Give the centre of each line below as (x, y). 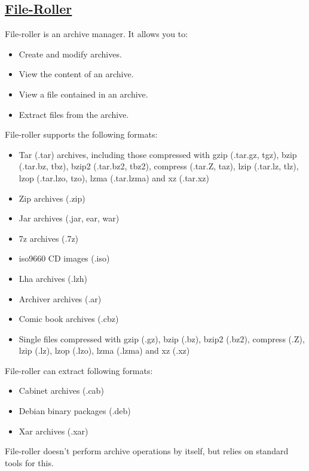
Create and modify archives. (70, 54)
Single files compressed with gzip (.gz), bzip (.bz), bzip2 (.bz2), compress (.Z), (162, 338)
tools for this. (29, 462)
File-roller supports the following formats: (81, 134)
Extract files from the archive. (74, 114)
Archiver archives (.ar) (60, 298)
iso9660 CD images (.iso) (64, 258)
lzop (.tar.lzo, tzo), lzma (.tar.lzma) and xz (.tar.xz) (114, 177)
